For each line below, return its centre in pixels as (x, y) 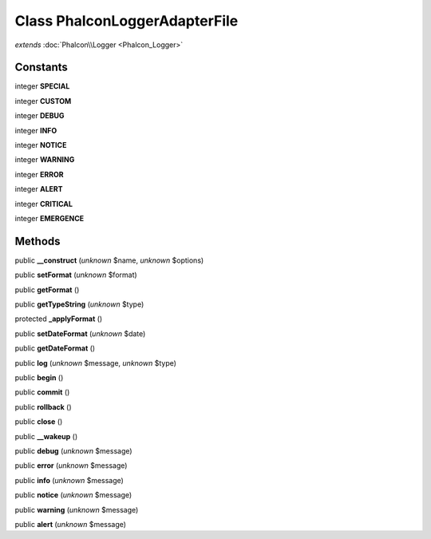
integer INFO (36, 130)
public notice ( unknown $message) (73, 495)
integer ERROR (39, 174)
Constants (41, 67)
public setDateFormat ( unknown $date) (80, 333)
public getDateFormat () (55, 348)
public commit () (42, 392)
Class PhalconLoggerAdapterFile (127, 21)
